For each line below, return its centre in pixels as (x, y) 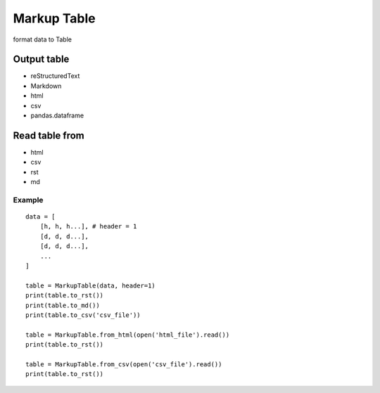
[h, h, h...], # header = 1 (88, 226)
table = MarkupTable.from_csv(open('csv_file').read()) (124, 364)
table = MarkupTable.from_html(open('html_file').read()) (128, 335)
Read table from (49, 135)
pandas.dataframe (57, 115)
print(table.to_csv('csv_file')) (83, 315)
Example (28, 200)
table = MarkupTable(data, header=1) (91, 285)
